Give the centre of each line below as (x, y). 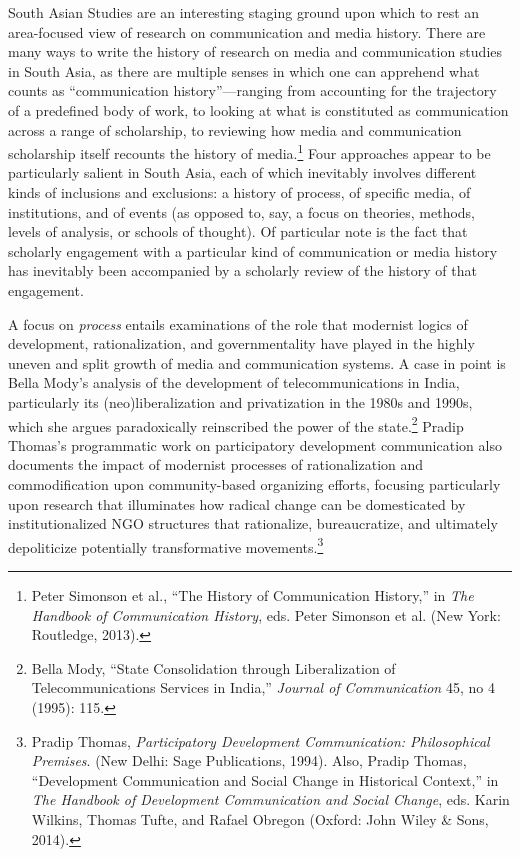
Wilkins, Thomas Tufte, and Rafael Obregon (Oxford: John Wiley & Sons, (260, 818)
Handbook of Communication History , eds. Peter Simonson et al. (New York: (266, 614)
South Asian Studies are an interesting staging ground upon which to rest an (244, 12)
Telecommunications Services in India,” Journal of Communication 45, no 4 (263, 687)
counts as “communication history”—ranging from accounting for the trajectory (252, 90)
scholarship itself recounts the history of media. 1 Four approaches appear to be (249, 151)
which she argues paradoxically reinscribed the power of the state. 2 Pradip (236, 424)
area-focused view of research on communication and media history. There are (247, 31)
